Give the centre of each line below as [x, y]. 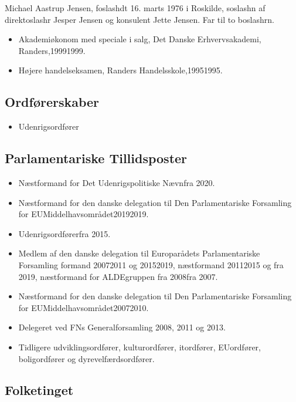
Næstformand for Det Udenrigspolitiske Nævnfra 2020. [117, 182]
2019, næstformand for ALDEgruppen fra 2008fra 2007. [118, 276]
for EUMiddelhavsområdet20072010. [84, 307]
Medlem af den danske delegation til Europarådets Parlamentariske [139, 253]
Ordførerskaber [52, 102]
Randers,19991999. [52, 50]
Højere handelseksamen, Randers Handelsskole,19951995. [120, 70]
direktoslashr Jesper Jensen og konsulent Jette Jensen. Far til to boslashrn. [140, 19]
